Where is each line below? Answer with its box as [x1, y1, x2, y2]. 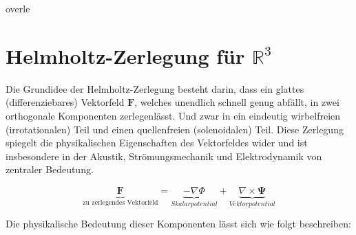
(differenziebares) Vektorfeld [6, 95, 125, 109]
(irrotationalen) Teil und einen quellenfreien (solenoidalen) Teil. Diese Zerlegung [6, 122, 344, 136]
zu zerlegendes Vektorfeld [83, 199, 158, 206]
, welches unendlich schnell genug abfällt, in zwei [134, 95, 339, 109]
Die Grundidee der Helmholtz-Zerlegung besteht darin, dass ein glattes [6, 81, 304, 96]
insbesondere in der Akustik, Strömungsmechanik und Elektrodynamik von [6, 148, 322, 163]
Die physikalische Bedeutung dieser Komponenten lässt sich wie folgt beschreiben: [6, 216, 351, 231]
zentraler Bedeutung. [6, 162, 94, 177]
